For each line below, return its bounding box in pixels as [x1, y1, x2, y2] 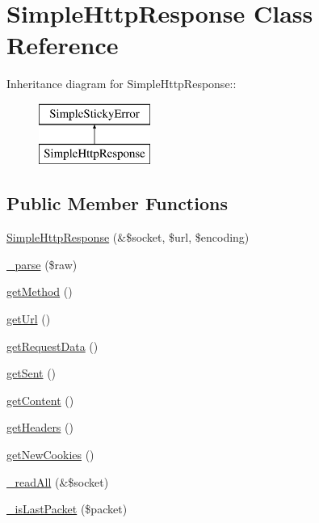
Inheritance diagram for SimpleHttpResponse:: [6, 75, 237, 92]
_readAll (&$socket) [6, 473, 109, 490]
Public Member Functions [6, 191, 228, 216]
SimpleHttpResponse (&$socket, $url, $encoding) [6, 229, 250, 246]
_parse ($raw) [6, 255, 78, 272]
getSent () [6, 365, 57, 382]
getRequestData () [6, 337, 99, 354]
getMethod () [6, 283, 73, 300]
